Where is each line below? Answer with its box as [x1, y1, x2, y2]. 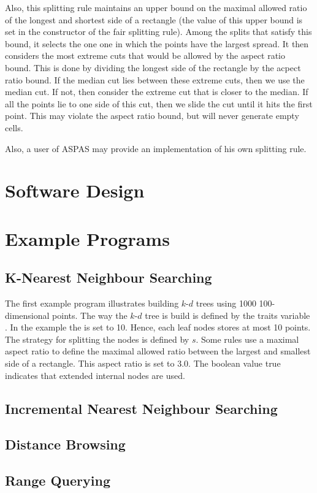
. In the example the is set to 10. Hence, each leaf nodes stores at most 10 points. [5, 321, 311, 334]
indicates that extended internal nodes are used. [5, 369, 185, 381]
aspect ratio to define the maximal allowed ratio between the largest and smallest [5, 345, 311, 357]
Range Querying [5, 471, 110, 490]
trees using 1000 [196, 297, 256, 310]
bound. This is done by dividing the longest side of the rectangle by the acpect [5, 61, 301, 74]
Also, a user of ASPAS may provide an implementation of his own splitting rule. [5, 142, 307, 155]
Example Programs [5, 226, 170, 251]
